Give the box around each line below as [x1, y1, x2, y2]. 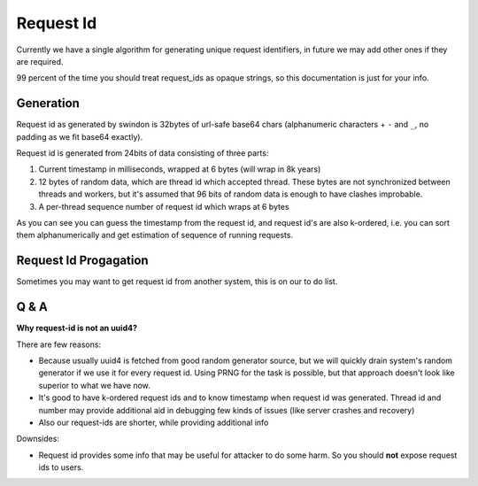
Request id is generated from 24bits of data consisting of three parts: [16, 148, 269, 158]
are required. [16, 56, 64, 66]
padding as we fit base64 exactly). [16, 131, 143, 142]
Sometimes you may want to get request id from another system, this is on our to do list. [16, 276, 338, 287]
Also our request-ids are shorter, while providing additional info [38, 417, 269, 428]
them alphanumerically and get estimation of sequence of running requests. [16, 230, 294, 241]
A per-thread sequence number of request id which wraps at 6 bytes [38, 201, 289, 212]
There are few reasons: [16, 339, 102, 350]
